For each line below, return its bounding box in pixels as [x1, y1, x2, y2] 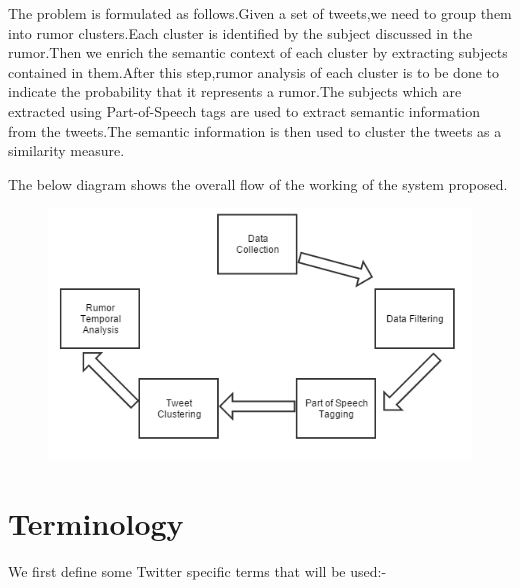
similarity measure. [8, 140, 125, 161]
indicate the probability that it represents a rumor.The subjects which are [8, 81, 462, 102]
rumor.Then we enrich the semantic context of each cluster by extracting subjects [8, 42, 508, 63]
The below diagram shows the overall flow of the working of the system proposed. [8, 173, 508, 194]
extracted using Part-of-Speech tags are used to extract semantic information [8, 100, 481, 121]
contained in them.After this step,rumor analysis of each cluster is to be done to [8, 61, 499, 82]
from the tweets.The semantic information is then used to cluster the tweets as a [8, 120, 502, 141]
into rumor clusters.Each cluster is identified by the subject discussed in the [8, 22, 473, 43]
